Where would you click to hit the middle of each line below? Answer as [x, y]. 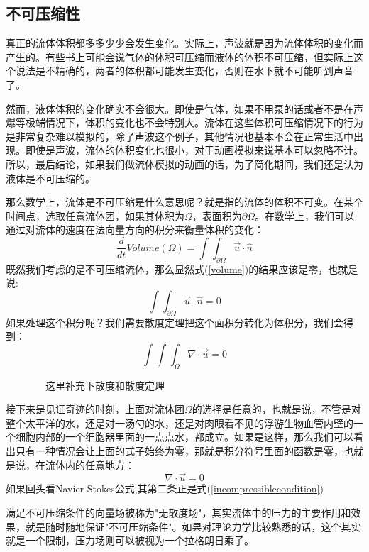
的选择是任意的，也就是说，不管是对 [276, 409]
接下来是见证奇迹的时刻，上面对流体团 [95, 409]
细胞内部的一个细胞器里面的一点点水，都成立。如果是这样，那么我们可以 [184, 437]
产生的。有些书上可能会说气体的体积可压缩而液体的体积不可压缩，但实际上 [180, 56]
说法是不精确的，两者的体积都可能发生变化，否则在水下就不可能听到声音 [184, 71]
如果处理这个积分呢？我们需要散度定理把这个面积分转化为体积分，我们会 [175, 322]
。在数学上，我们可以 [305, 215]
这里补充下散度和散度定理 [105, 385]
